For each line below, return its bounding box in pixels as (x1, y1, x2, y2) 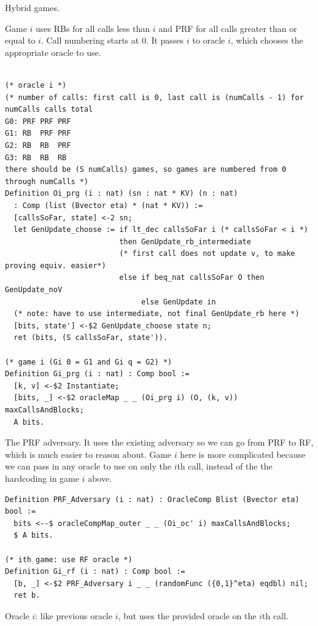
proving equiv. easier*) (5, 261, 106, 270)
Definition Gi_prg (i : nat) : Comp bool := (5, 369, 190, 379)
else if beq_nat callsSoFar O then (119, 273, 265, 282)
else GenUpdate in (141, 297, 216, 306)
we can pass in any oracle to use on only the (5, 460, 171, 473)
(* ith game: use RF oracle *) (5, 555, 133, 564)
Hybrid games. (5, 1, 60, 14)
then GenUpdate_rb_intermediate (119, 237, 251, 246)
